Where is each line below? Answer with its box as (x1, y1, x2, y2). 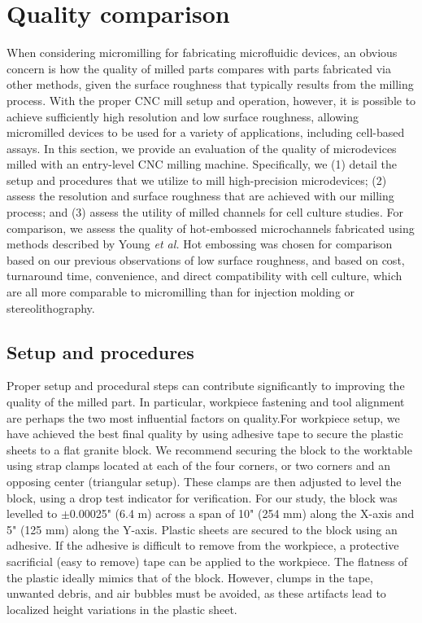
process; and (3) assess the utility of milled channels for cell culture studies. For (7, 204, 403, 221)
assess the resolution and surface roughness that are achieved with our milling (7, 187, 394, 204)
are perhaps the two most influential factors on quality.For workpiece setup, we (7, 409, 400, 426)
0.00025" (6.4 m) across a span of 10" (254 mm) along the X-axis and (69, 505, 415, 522)
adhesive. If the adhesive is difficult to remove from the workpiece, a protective (7, 537, 399, 554)
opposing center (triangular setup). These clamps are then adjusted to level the (7, 472, 402, 489)
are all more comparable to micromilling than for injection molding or (7, 283, 355, 301)
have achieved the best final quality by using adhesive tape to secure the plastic (7, 425, 403, 442)
